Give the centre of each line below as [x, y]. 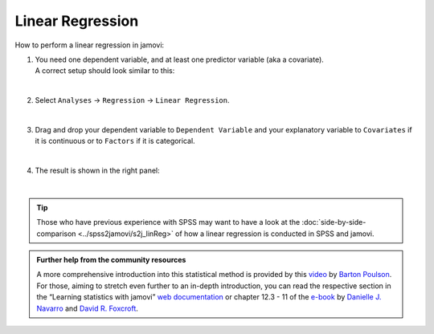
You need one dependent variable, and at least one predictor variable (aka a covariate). [180, 59]
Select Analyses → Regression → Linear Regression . [132, 100]
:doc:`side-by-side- [334, 222]
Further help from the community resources [111, 260]
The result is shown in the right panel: [97, 171]
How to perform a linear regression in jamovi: [90, 45]
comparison [56, 234]
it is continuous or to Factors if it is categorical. [115, 141]
